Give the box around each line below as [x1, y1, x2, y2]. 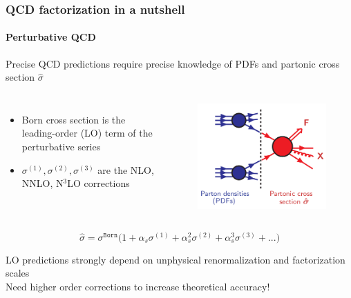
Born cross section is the [21, 112, 126, 126]
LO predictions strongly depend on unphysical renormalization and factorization [6, 252, 345, 266]
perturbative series [21, 139, 101, 154]
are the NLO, [97, 162, 154, 177]
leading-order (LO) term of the [21, 126, 153, 140]
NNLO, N [21, 176, 64, 190]
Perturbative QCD [6, 30, 96, 44]
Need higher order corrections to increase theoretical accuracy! [6, 279, 270, 294]
